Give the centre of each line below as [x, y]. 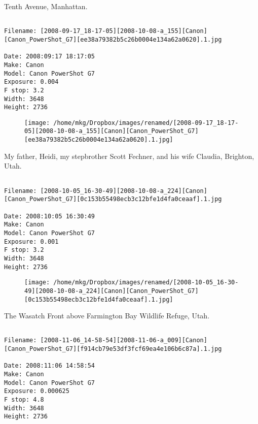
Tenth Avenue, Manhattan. [46, 6]
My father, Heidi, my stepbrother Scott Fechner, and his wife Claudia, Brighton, [129, 156]
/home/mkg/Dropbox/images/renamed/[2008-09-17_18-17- [146, 123]
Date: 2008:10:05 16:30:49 [49, 216]
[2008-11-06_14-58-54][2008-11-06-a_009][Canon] [124, 340]
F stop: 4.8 [24, 400]
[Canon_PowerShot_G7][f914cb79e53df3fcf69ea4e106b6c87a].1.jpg [113, 349]
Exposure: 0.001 [31, 241]
